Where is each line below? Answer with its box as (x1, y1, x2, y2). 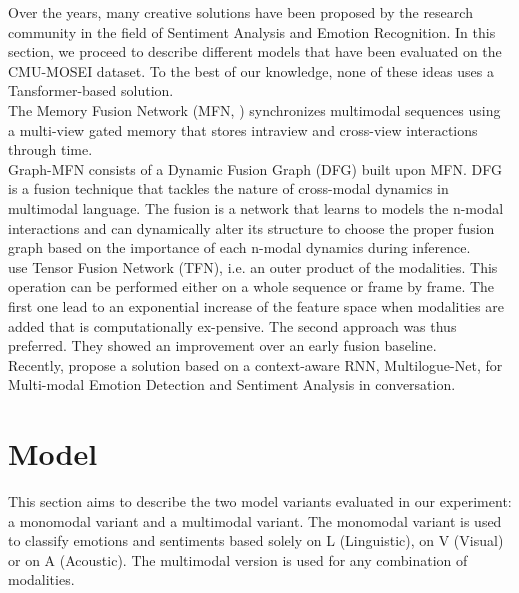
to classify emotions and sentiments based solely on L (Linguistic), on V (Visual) (8, 530, 504, 551)
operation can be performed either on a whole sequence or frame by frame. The (8, 276, 495, 297)
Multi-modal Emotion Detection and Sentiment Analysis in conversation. (8, 374, 456, 395)
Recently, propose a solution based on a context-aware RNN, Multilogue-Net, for (8, 354, 503, 375)
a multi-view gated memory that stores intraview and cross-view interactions (8, 119, 478, 140)
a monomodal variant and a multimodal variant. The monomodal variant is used (8, 510, 502, 531)
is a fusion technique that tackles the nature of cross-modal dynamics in (8, 178, 449, 199)
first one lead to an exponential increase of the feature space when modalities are (8, 295, 504, 316)
